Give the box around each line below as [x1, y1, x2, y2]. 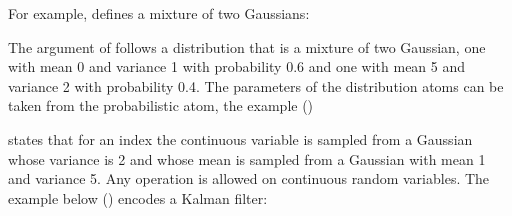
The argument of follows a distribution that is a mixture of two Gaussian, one [8, 36, 486, 57]
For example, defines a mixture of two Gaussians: [8, 3, 310, 23]
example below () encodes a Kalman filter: [8, 187, 268, 208]
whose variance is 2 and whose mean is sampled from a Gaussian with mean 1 [8, 148, 486, 169]
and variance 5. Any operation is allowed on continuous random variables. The [8, 168, 490, 189]
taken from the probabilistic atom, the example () [8, 95, 314, 116]
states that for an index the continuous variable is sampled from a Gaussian [8, 128, 473, 149]
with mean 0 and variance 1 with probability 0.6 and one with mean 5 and [8, 56, 466, 77]
